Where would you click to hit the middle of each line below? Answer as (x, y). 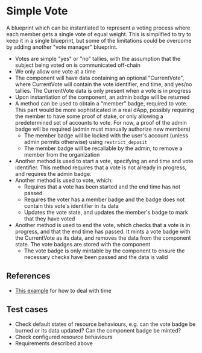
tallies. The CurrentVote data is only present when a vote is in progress (103, 90)
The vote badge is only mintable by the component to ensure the (104, 251)
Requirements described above (54, 343)
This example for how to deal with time (63, 290)
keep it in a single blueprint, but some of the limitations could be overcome (99, 40)
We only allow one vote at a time (55, 71)
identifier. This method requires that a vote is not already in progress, (101, 167)
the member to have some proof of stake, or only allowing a (89, 116)
